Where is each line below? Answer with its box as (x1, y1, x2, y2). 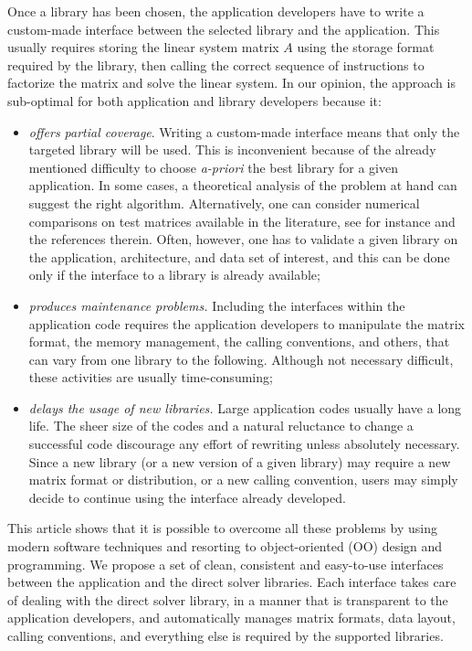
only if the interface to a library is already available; (28, 265, 320, 284)
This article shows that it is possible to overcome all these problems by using (7, 518, 437, 538)
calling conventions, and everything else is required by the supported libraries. (7, 626, 444, 645)
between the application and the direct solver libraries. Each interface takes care (7, 572, 456, 592)
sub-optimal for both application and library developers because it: (7, 91, 382, 110)
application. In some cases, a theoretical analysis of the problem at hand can (28, 176, 457, 195)
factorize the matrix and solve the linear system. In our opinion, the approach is (7, 73, 456, 92)
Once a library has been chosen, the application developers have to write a (7, 2, 425, 20)
